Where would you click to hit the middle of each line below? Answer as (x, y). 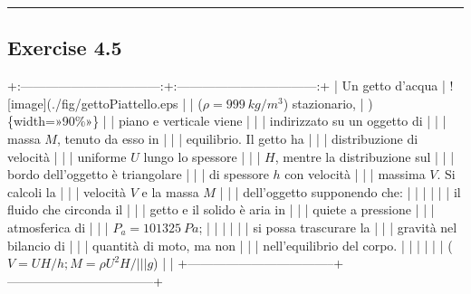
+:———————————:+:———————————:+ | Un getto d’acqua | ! (231, 85)
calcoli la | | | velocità (67, 191)
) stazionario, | (323, 103)
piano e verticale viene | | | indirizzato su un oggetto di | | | (282, 121)
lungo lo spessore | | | (202, 156)
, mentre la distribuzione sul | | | (365, 156)
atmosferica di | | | (58, 227)
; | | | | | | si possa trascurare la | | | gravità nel (328, 227)
